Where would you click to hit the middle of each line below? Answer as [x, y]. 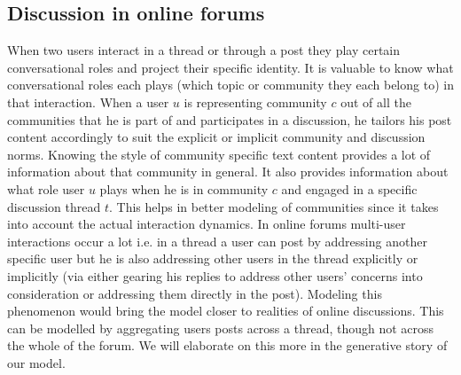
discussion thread [54, 206]
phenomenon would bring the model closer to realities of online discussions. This [226, 311]
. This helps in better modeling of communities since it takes [274, 206]
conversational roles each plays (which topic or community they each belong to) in [230, 85]
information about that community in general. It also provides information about [228, 172]
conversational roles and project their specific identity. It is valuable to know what [230, 67]
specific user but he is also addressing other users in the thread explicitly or [213, 258]
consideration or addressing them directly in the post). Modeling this [195, 293]
